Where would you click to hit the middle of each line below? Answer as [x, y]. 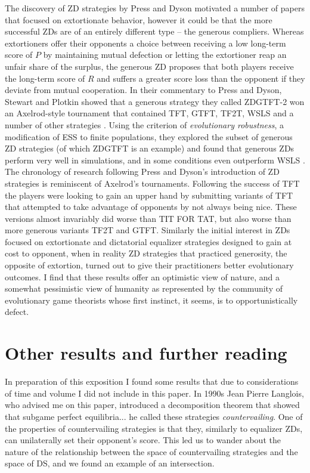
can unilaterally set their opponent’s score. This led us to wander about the [143, 440]
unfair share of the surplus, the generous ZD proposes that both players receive [149, 66]
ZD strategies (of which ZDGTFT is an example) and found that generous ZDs [150, 148]
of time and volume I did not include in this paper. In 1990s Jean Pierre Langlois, [154, 393]
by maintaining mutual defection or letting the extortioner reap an [165, 55]
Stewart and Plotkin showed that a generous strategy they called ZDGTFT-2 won [155, 101]
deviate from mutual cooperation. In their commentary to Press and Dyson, [143, 90]
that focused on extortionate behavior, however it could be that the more [139, 19]
